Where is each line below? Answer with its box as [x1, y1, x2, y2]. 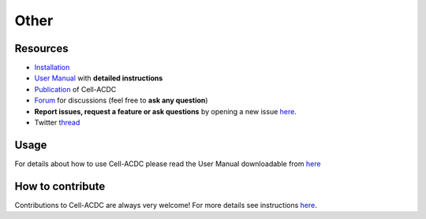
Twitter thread [34, 118, 80, 128]
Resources [14, 42, 69, 55]
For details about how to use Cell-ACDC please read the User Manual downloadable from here [14, 158, 321, 169]
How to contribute [14, 180, 106, 193]
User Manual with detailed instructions [34, 73, 163, 83]
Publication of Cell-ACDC [34, 84, 117, 94]
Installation [34, 63, 70, 72]
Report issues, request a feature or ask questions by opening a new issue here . [34, 106, 297, 116]
